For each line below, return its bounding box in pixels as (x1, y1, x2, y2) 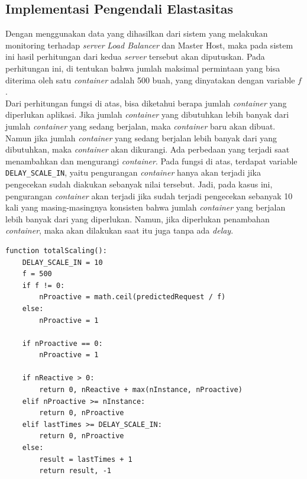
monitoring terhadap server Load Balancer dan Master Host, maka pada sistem (5, 38, 293, 51)
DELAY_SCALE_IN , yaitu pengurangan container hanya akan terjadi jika (5, 166, 261, 179)
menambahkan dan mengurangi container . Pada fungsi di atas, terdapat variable (5, 154, 298, 167)
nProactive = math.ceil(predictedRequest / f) (39, 293, 226, 302)
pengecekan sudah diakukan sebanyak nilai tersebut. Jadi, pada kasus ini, (5, 177, 273, 190)
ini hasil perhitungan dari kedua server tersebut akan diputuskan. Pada (5, 50, 265, 63)
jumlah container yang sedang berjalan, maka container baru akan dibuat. (5, 119, 276, 132)
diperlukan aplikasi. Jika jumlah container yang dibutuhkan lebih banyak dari (5, 108, 289, 121)
